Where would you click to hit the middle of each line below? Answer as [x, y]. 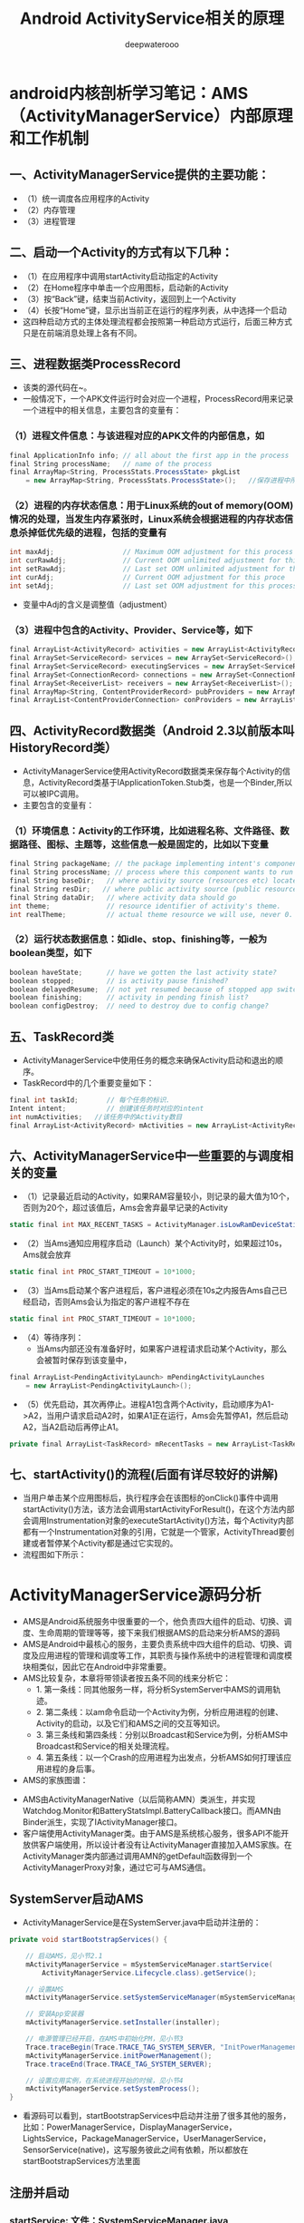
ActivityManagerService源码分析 [135, 1595]
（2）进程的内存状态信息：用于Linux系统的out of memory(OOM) [152, 506]
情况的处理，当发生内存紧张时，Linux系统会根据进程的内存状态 [147, 520]
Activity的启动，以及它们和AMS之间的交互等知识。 [130, 1723]
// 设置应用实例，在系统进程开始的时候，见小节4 [104, 2081]
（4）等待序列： [53, 1337]
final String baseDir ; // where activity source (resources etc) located [155, 881]
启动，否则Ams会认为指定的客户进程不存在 [110, 1302]
